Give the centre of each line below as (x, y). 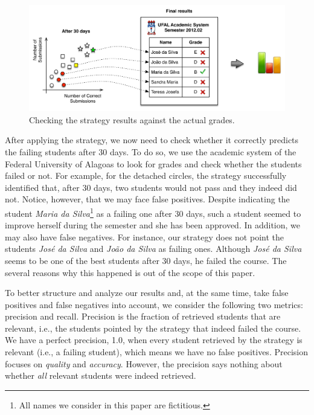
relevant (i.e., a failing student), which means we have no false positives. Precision (156, 352)
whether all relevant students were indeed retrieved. (101, 375)
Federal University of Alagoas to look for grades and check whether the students (153, 163)
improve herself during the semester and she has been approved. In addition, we (153, 225)
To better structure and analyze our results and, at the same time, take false (147, 293)
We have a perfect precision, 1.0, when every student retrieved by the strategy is (154, 340)
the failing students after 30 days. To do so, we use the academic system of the (151, 151)
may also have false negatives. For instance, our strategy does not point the (144, 236)
